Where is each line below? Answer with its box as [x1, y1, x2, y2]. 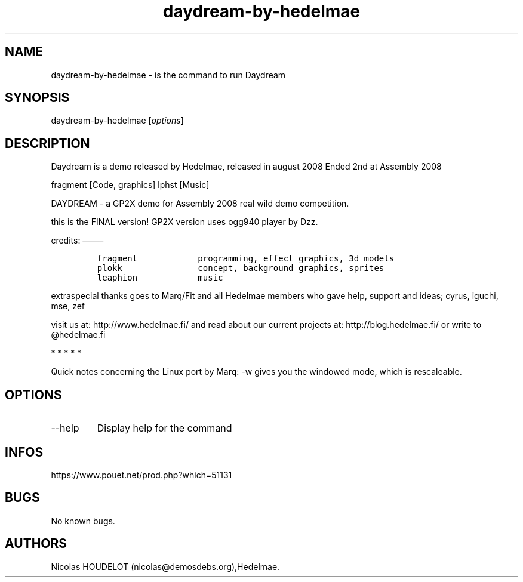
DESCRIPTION [5, 136, 90, 151]
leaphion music [97, 273, 223, 283]
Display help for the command [97, 422, 232, 435]
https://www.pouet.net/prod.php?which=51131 [51, 469, 232, 480]
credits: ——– [51, 235, 104, 246]
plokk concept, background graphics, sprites [97, 263, 384, 273]
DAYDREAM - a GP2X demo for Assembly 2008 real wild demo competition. [51, 198, 349, 209]
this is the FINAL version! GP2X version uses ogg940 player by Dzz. [51, 217, 318, 227]
